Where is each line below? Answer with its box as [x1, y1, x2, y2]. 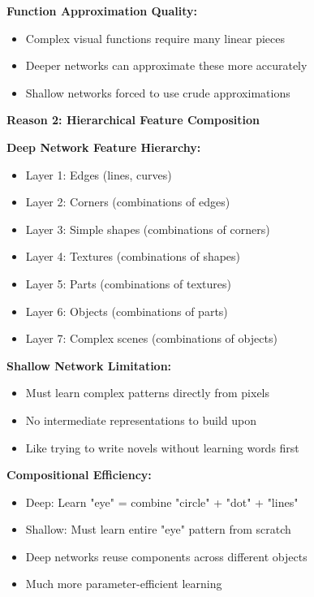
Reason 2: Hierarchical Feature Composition [6, 111, 260, 128]
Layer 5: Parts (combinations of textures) [25, 275, 231, 292]
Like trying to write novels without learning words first [25, 439, 299, 456]
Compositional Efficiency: [6, 466, 152, 483]
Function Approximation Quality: [6, 2, 198, 19]
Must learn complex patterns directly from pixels [25, 384, 270, 401]
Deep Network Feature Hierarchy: [6, 138, 201, 155]
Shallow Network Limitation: [6, 357, 172, 374]
